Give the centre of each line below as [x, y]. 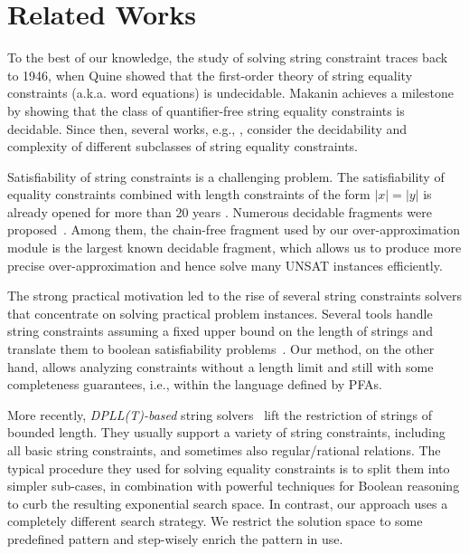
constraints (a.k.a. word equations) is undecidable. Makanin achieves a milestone [231, 93]
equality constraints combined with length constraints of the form [189, 194]
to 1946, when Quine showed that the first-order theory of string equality [210, 75]
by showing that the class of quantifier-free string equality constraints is [206, 110]
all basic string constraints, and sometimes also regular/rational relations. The [224, 450]
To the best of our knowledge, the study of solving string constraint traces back [228, 57]
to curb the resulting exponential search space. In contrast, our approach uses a [228, 503]
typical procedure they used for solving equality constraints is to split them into [229, 468]
